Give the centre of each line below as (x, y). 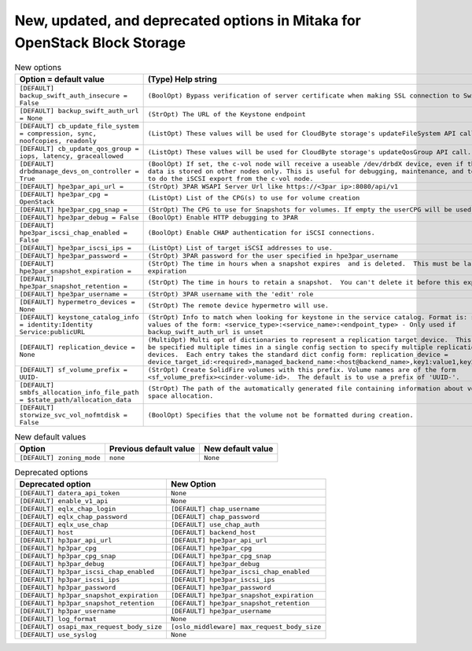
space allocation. (181, 396)
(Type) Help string (183, 79)
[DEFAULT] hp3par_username (68, 611)
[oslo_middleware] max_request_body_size (246, 627)
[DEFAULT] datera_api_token (70, 493)
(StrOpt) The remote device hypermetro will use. (238, 305)
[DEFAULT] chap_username (215, 509)
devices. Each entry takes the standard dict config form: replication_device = (298, 354)
